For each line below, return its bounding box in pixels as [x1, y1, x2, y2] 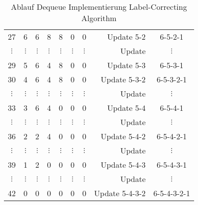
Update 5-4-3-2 [94, 187, 146, 199]
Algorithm [81, 12, 117, 24]
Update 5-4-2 [100, 130, 146, 142]
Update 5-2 [107, 31, 146, 42]
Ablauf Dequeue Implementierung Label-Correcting [11, 1, 187, 12]
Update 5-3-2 [100, 74, 146, 85]
